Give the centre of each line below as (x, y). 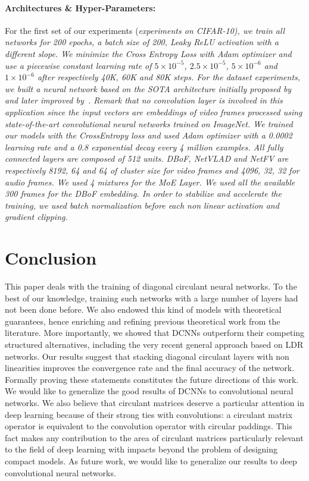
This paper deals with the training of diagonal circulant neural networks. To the (151, 286)
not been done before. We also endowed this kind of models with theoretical (143, 309)
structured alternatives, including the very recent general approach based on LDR (154, 344)
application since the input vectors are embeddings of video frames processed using (154, 111)
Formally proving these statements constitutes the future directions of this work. (152, 379)
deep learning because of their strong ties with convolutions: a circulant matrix (149, 414)
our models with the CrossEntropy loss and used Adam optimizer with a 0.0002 (149, 135)
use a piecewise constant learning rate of (78, 65)
